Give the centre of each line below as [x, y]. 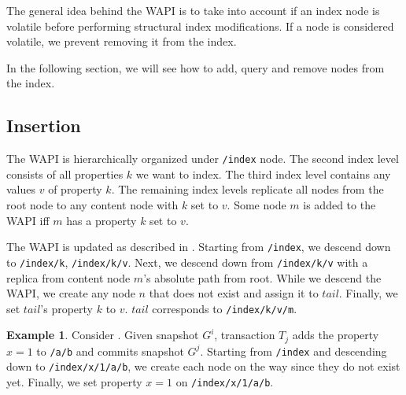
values [21, 189]
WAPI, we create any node [71, 293]
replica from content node [68, 277]
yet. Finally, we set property [74, 382]
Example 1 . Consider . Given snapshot [103, 335]
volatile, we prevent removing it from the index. [122, 41]
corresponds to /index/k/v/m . [225, 308]
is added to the [340, 205]
